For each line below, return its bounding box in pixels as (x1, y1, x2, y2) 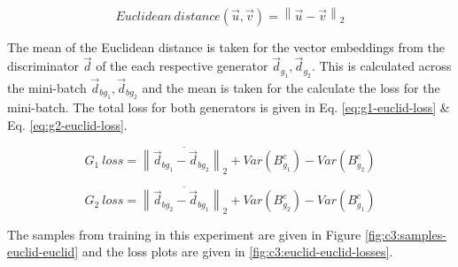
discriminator (7, 57, 80, 75)
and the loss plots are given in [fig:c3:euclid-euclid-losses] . (82, 242, 393, 261)
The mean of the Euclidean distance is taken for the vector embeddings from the (7, 37, 446, 56)
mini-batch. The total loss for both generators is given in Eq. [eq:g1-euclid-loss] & (7, 98, 450, 117)
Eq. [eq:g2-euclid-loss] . (7, 115, 128, 133)
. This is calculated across (311, 57, 452, 75)
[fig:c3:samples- (364, 225, 446, 243)
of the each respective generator (96, 57, 268, 75)
